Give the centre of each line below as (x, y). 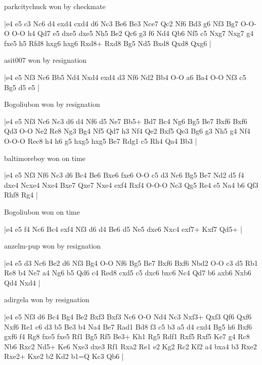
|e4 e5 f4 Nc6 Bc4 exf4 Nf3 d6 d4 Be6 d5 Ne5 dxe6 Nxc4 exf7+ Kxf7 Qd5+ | (123, 229)
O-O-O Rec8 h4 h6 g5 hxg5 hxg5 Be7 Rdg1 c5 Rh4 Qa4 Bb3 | (101, 140)
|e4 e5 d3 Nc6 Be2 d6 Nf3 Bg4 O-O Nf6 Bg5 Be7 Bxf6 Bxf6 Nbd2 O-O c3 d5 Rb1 (131, 262)
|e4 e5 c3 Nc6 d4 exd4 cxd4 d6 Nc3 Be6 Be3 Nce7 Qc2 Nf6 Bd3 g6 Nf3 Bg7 (121, 23)
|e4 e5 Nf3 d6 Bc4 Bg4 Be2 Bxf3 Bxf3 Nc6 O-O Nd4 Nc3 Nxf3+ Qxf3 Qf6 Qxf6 (128, 317)
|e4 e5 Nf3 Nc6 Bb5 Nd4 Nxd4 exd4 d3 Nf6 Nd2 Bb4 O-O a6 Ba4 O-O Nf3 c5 (125, 77)
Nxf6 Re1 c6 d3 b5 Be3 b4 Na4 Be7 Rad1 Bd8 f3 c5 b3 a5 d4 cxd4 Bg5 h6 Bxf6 (128, 326)
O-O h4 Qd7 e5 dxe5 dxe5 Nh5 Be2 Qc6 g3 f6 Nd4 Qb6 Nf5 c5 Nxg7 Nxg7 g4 (133, 33)
